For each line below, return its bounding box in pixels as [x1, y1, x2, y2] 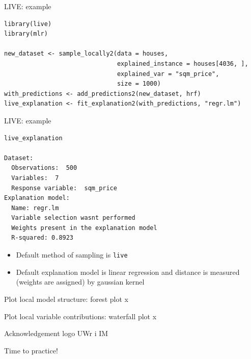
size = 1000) [117, 80, 161, 88]
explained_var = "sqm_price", [117, 70, 219, 78]
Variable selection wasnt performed [11, 214, 135, 222]
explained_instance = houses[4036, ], [117, 60, 248, 67]
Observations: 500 [11, 164, 77, 172]
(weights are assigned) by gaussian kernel [16, 276, 145, 287]
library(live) [4, 20, 52, 28]
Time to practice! [4, 345, 58, 355]
